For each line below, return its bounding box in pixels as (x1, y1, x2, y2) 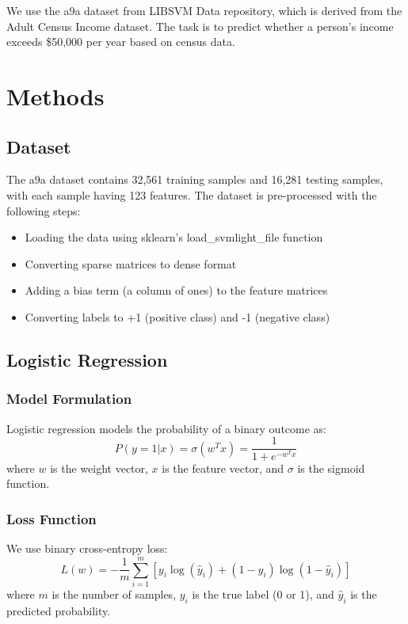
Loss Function (6, 508, 97, 528)
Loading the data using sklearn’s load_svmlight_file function (25, 229, 323, 245)
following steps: (6, 202, 81, 219)
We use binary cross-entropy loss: (6, 540, 168, 557)
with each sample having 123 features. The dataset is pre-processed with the (6, 186, 377, 203)
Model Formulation (6, 389, 132, 409)
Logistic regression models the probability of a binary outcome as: (6, 420, 327, 436)
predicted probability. (6, 602, 111, 618)
